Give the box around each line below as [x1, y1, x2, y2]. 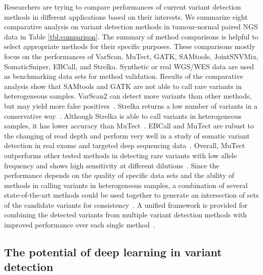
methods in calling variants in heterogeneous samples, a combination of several [4, 179, 248, 190]
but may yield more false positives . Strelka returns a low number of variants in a [4, 100, 258, 111]
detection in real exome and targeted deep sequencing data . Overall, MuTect [4, 140, 245, 151]
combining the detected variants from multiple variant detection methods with [4, 209, 247, 220]
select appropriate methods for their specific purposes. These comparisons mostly [4, 41, 255, 52]
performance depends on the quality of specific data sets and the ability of [4, 170, 235, 180]
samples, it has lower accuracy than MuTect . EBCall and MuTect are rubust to [4, 120, 254, 131]
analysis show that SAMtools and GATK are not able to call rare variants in [4, 80, 242, 91]
